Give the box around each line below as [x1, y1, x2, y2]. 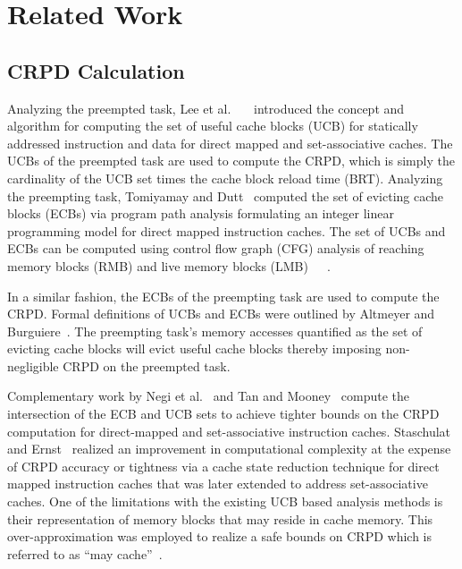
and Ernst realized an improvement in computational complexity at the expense [7, 439, 451, 458]
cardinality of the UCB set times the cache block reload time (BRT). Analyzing [7, 168, 443, 187]
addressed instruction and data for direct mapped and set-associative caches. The [7, 133, 453, 152]
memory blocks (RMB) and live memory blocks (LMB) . [7, 256, 331, 275]
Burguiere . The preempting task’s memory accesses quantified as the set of [7, 321, 423, 340]
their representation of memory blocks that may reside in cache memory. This [7, 509, 433, 528]
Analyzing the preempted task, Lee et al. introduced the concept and [7, 98, 405, 117]
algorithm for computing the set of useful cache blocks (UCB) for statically [7, 116, 418, 135]
